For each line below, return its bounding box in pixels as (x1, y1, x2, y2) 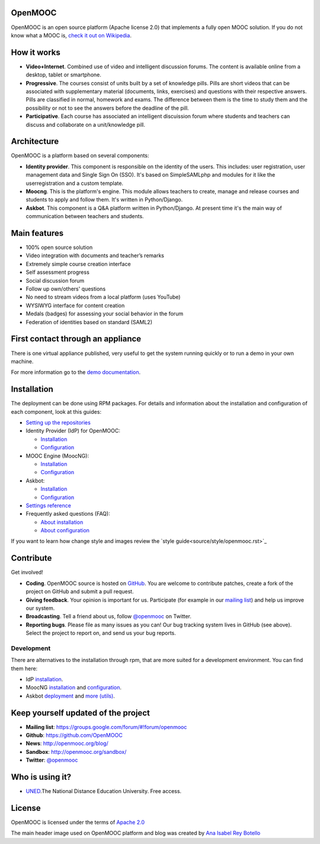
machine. (11, 357, 34, 365)
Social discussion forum (25, 277, 85, 284)
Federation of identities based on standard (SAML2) (25, 318, 152, 325)
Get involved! (11, 569, 44, 576)
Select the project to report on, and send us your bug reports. (25, 629, 176, 637)
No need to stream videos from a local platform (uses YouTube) (25, 293, 181, 300)
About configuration (40, 527, 90, 534)
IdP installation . (25, 676, 63, 683)
